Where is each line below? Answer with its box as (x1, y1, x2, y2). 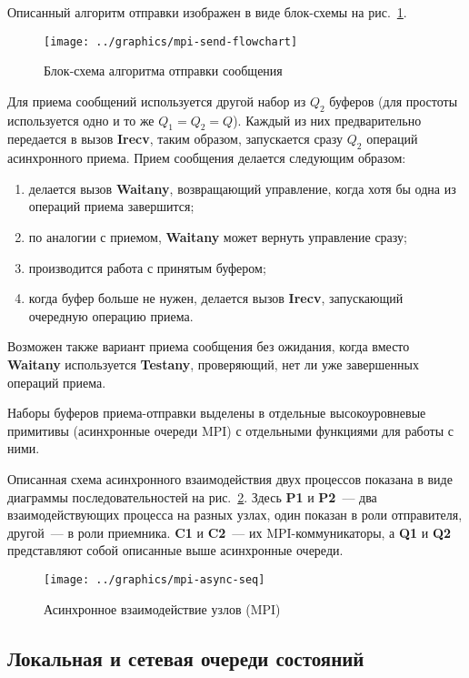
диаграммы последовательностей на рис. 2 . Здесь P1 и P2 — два (7, 487, 377, 506)
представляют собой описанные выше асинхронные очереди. (7, 541, 344, 560)
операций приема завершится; (28, 197, 195, 216)
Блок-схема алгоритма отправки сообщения (44, 61, 283, 80)
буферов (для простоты (329, 91, 458, 110)
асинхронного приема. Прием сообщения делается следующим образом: (7, 148, 406, 167)
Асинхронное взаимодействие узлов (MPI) (44, 599, 281, 618)
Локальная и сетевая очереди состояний (7, 643, 364, 672)
